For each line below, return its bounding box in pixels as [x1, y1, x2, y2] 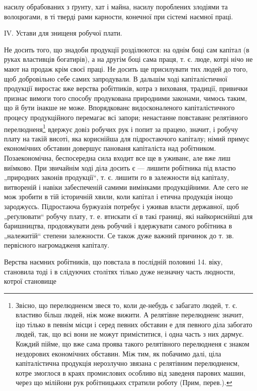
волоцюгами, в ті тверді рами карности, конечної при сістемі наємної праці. [4, 11, 233, 21]
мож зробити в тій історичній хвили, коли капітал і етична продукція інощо [4, 191, 233, 202]
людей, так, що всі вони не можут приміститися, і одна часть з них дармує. [15, 329, 244, 339]
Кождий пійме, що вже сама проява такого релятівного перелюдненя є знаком [15, 339, 250, 349]
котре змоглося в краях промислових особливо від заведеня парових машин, [15, 367, 246, 378]
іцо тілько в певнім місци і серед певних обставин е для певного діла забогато [15, 319, 253, 329]
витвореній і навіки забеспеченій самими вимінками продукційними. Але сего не [4, 181, 249, 192]
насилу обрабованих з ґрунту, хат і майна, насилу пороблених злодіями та [4, 1, 228, 11]
